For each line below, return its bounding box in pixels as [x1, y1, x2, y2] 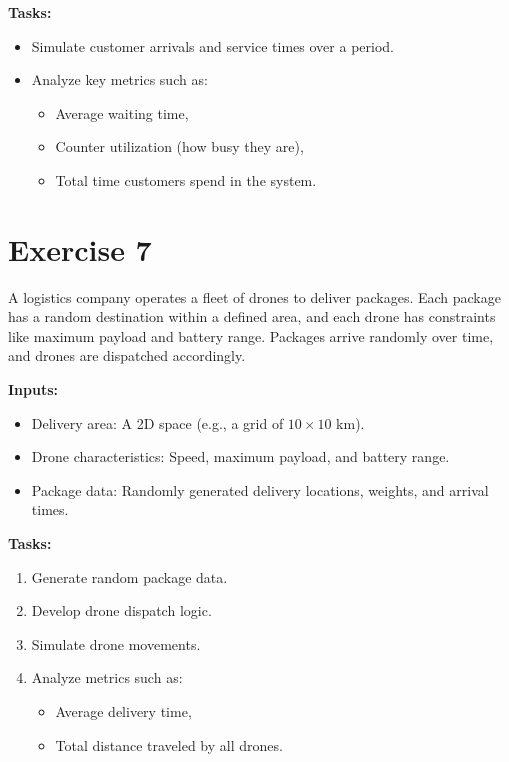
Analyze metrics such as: [31, 667, 183, 688]
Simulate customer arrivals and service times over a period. [31, 35, 394, 56]
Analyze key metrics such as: [31, 69, 208, 90]
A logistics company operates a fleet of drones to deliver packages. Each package [8, 286, 501, 307]
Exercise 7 [8, 228, 152, 269]
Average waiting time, [55, 102, 189, 123]
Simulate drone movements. [31, 633, 201, 654]
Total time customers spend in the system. [55, 169, 317, 190]
